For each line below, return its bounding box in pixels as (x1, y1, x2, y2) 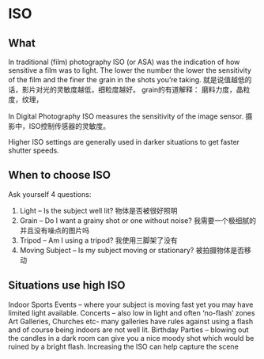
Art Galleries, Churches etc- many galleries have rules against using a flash (8, 316, 254, 326)
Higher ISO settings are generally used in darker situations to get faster (8, 138, 239, 146)
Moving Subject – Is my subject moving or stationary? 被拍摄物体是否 (19, 245, 245, 255)
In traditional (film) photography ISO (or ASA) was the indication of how (8, 57, 240, 66)
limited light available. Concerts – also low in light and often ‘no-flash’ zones (8, 308, 255, 317)
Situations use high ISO (8, 278, 126, 293)
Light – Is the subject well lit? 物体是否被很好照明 (19, 206, 178, 215)
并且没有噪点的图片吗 (19, 225, 89, 235)
